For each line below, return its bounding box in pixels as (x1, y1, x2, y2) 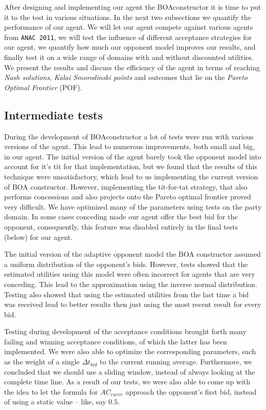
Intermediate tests (4, 107, 103, 122)
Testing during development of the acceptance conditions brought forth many (4, 326, 247, 337)
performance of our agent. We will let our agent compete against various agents (4, 22, 253, 32)
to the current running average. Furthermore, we (100, 356, 252, 367)
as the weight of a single (4, 356, 80, 367)
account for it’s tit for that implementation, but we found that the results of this (4, 161, 257, 172)
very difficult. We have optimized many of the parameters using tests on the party (4, 201, 262, 212)
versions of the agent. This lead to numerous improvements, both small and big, (4, 141, 255, 152)
